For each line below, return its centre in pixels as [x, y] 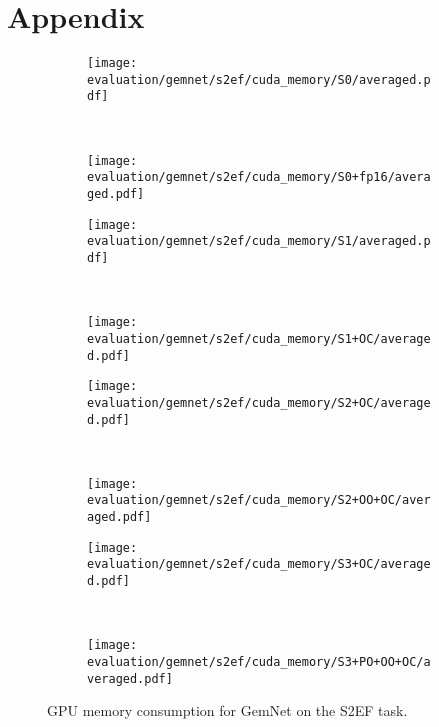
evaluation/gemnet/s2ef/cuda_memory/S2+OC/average [259, 402]
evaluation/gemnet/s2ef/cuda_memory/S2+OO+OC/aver [259, 500]
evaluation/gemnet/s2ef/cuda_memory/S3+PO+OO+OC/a [259, 661]
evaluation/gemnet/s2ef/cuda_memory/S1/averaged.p [259, 241]
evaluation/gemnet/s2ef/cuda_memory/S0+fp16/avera [259, 177]
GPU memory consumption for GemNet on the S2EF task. [227, 710]
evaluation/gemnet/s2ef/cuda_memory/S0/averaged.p [259, 79]
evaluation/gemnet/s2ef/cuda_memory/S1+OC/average [259, 338]
